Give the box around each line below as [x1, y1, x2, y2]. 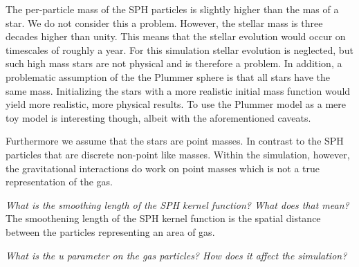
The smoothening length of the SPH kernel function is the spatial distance [6, 211, 321, 225]
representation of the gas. [6, 174, 113, 189]
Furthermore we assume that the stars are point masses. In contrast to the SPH [6, 133, 344, 148]
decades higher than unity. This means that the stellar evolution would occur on [6, 29, 346, 44]
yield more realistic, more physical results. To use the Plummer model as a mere [6, 97, 346, 111]
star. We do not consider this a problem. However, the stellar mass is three [6, 15, 323, 30]
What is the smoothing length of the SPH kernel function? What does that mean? [6, 197, 349, 212]
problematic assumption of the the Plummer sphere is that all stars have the [6, 69, 331, 84]
